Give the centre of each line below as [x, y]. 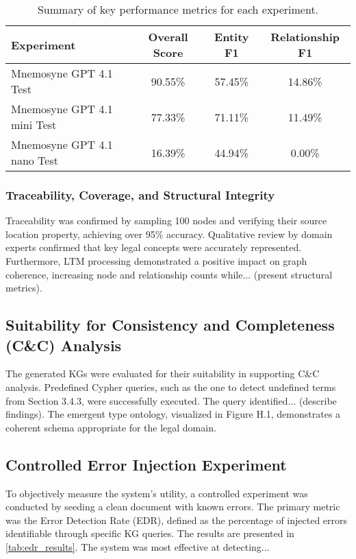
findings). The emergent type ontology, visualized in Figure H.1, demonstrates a [173, 414]
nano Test [35, 160]
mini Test [34, 124]
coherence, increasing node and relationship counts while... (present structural [169, 274]
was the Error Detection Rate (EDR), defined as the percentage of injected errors [177, 520]
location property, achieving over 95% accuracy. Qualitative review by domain [169, 234]
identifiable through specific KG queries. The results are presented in [150, 533]
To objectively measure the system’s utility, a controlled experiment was [157, 493]
